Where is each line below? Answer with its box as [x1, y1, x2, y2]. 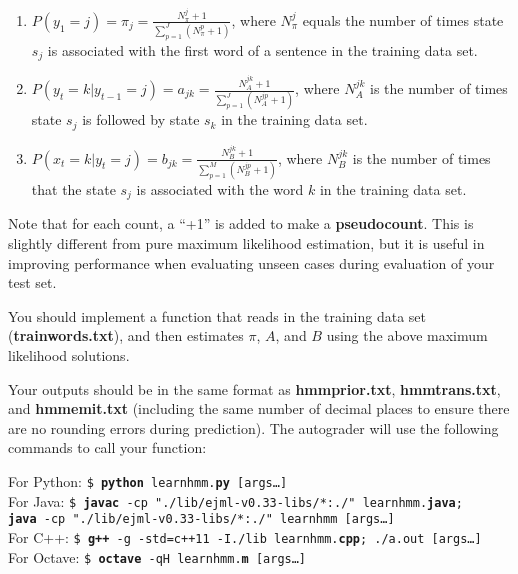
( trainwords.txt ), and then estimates [8, 325, 244, 346]
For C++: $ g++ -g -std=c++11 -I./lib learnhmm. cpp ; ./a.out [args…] [8, 526, 482, 547]
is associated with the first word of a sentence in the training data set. [47, 39, 478, 60]
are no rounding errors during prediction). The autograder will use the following [8, 417, 499, 438]
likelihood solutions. [8, 345, 130, 365]
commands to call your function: [8, 437, 207, 458]
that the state [31, 178, 116, 199]
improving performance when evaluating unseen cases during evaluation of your [8, 252, 495, 273]
